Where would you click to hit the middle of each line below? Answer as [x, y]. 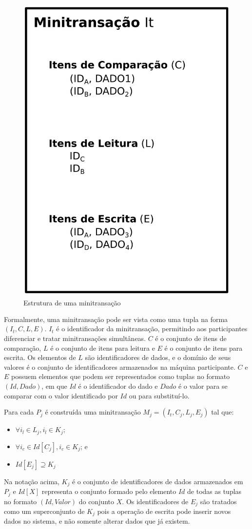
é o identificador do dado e [118, 386]
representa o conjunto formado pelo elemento [109, 491]
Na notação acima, [32, 481]
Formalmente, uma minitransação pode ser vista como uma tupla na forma [116, 319]
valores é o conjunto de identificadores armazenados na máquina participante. [120, 367]
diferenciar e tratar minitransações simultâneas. [75, 338]
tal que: [223, 412]
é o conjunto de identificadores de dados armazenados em [157, 481]
